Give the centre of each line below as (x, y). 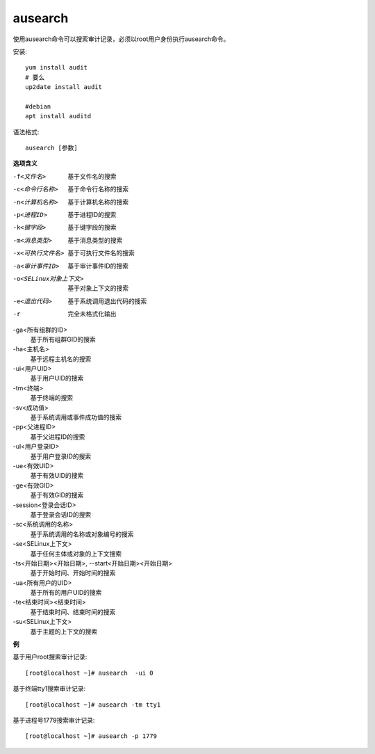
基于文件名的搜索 (92, 176)
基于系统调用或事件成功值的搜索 (76, 417)
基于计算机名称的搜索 (98, 202)
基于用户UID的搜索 (57, 378)
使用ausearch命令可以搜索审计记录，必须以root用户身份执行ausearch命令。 (121, 39)
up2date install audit (64, 87)
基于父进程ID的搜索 (58, 436)
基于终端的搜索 (51, 398)
